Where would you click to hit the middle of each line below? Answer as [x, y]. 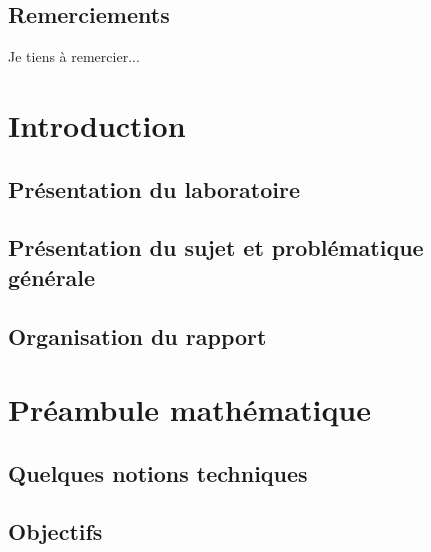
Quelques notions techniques [158, 472]
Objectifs [55, 531]
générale [52, 276]
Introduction [97, 124]
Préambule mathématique [190, 409]
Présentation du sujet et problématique [216, 247]
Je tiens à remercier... [74, 56]
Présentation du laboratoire [154, 188]
